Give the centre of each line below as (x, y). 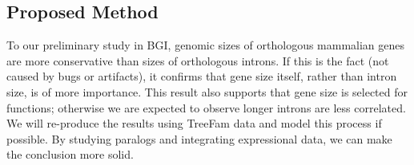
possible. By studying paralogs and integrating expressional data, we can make (199, 138)
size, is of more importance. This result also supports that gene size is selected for (207, 91)
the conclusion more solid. (70, 154)
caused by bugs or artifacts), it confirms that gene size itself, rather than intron (202, 76)
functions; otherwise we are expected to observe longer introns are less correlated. (206, 107)
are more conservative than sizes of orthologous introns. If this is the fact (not (198, 60)
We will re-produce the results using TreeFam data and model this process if (194, 123)
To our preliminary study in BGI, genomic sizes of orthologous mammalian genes (206, 45)
